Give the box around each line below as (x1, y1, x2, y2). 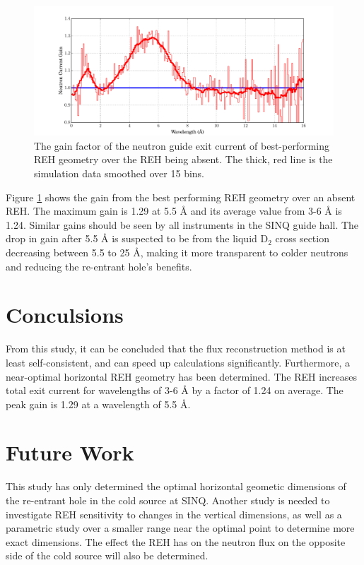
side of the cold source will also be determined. (6, 548, 209, 563)
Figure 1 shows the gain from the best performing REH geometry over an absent (6, 189, 356, 204)
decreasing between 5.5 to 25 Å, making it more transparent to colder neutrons (6, 245, 348, 259)
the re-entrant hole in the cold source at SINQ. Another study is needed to (6, 493, 330, 507)
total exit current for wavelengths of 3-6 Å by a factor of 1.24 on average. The (6, 383, 344, 398)
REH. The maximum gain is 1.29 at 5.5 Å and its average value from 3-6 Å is (6, 203, 342, 218)
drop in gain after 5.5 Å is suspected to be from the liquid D (6, 231, 269, 246)
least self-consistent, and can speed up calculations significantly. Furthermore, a (6, 355, 350, 369)
